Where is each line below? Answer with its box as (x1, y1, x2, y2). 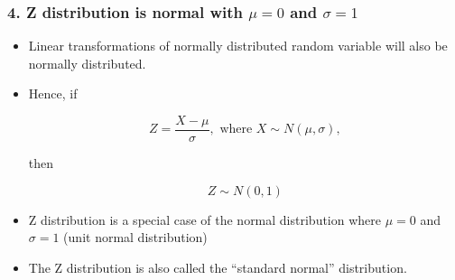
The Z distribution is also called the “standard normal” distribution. (28, 257, 407, 276)
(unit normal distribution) (63, 228, 208, 247)
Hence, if (28, 84, 78, 103)
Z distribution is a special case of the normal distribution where (28, 210, 382, 229)
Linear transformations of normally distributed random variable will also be (28, 36, 448, 55)
